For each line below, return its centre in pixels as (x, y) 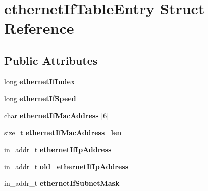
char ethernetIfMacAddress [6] (57, 115)
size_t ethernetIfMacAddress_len (63, 132)
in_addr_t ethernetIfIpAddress (58, 149)
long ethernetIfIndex (40, 81)
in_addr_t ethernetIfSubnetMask (62, 183)
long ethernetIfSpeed (40, 98)
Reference (39, 28)
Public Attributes (51, 60)
